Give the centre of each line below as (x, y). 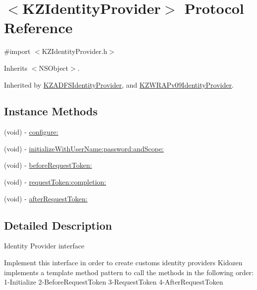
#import (17, 51)
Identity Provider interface (44, 246)
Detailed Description (58, 225)
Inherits (16, 68)
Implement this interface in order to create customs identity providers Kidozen (123, 263)
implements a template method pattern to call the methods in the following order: (129, 272)
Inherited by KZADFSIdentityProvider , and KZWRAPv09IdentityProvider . (119, 84)
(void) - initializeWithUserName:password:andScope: (84, 148)
